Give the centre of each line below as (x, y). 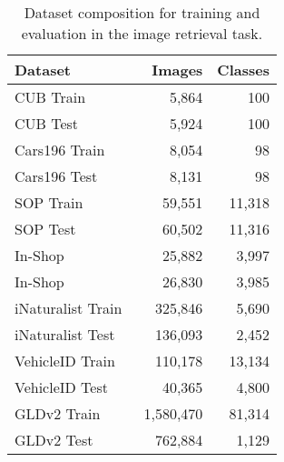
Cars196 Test (56, 176)
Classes (243, 70)
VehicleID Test (61, 387)
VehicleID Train (65, 361)
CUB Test (47, 123)
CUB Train (50, 97)
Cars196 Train (60, 150)
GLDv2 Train (58, 413)
